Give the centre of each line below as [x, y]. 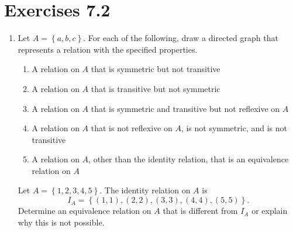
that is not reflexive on [132, 128]
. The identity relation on [145, 190]
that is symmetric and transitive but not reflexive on [185, 108]
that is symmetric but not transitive [156, 69]
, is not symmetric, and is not [234, 128]
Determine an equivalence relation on [85, 211]
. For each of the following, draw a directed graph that [181, 38]
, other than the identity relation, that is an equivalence [189, 159]
